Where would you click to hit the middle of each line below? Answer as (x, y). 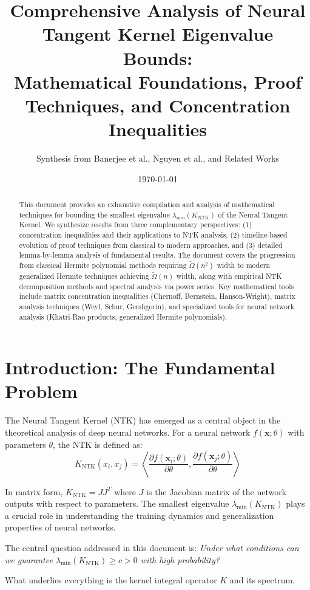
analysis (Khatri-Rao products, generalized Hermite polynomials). (123, 316)
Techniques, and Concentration (158, 105)
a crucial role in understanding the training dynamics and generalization (140, 515)
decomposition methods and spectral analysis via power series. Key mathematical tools (157, 286)
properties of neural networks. (60, 527)
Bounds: (158, 57)
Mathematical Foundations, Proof (158, 81)
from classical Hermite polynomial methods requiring (103, 265)
